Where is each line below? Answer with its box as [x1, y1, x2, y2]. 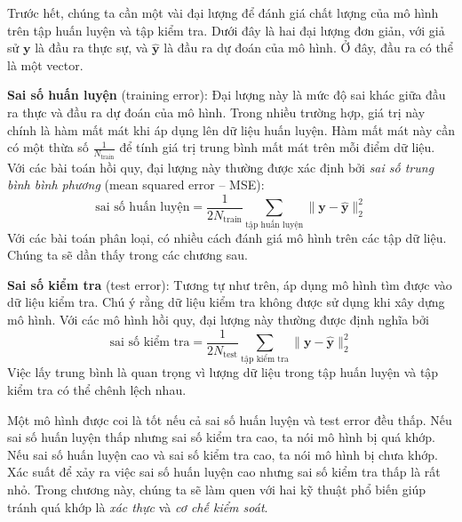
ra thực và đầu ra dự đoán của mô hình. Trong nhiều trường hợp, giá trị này [7, 102, 426, 121]
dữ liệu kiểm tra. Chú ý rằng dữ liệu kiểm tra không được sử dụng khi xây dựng [7, 293, 445, 311]
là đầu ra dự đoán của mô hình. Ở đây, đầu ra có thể [163, 38, 453, 57]
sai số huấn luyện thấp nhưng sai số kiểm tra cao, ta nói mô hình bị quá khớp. [7, 428, 435, 446]
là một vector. [7, 55, 84, 74]
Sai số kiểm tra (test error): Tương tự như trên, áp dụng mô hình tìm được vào [7, 275, 452, 293]
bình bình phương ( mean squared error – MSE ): [7, 175, 265, 194]
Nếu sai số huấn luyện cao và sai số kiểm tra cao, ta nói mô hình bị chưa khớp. [7, 445, 438, 463]
